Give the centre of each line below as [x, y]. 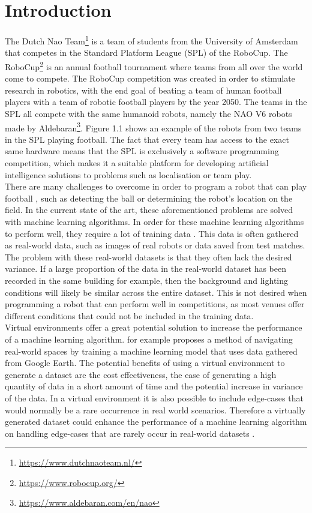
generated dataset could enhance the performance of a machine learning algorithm [156, 421]
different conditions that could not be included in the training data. [129, 315]
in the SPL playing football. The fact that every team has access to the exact [147, 139]
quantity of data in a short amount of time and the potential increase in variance [154, 386]
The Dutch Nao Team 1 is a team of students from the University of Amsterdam [151, 40]
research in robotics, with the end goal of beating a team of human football [143, 90]
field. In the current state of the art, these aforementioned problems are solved [149, 210]
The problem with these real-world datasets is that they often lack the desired [148, 256]
